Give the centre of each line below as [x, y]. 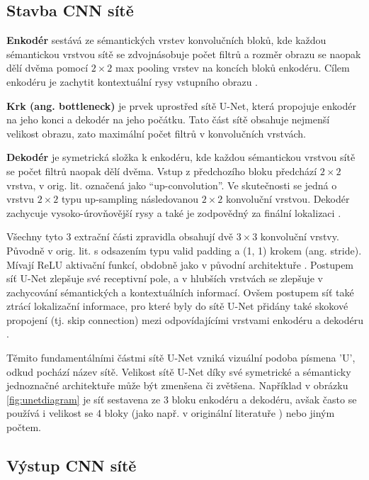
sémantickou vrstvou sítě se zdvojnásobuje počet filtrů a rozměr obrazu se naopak [184, 54]
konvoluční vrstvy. [300, 236]
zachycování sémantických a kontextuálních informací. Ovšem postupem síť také [180, 292]
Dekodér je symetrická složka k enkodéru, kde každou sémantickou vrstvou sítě [181, 157]
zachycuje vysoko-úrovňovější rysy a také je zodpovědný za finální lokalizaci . [174, 212]
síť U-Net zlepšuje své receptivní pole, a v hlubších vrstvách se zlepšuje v [165, 278]
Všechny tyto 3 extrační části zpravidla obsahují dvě [120, 236]
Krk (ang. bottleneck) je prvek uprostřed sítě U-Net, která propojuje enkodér [181, 105]
